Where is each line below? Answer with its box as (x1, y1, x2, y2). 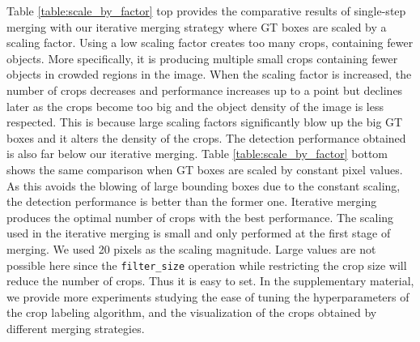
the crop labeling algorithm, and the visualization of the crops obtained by (6, 304, 377, 321)
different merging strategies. (6, 319, 145, 336)
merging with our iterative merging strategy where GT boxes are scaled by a (6, 18, 387, 35)
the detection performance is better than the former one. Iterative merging (6, 193, 377, 210)
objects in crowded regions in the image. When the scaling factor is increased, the (6, 66, 412, 83)
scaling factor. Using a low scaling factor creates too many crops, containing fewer (6, 34, 414, 51)
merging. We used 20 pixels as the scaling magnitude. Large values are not (6, 240, 376, 257)
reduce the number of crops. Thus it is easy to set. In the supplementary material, (6, 272, 414, 289)
